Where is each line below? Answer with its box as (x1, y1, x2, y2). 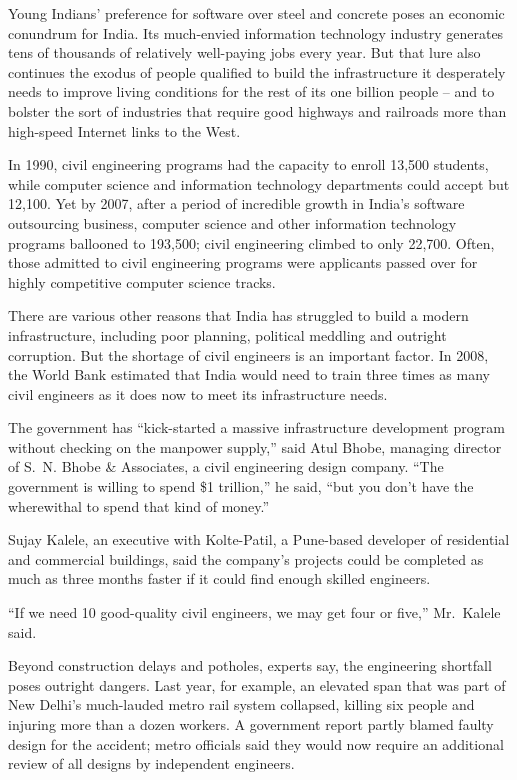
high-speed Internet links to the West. (8, 120, 241, 141)
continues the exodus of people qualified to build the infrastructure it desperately (8, 61, 506, 82)
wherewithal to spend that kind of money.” (8, 495, 270, 516)
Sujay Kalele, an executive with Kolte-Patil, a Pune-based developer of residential (8, 529, 510, 550)
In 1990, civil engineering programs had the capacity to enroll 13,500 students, (8, 154, 489, 175)
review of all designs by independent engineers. (8, 753, 295, 774)
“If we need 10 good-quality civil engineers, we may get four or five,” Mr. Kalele (8, 602, 501, 623)
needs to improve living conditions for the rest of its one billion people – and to (8, 81, 495, 102)
